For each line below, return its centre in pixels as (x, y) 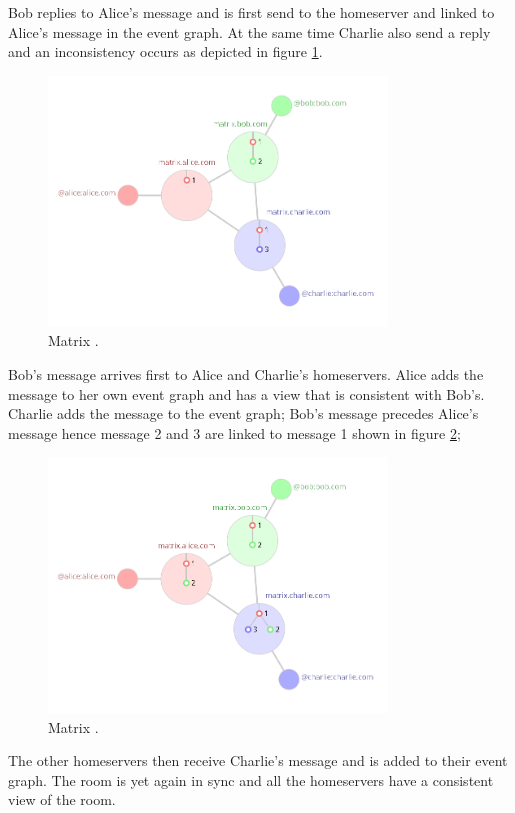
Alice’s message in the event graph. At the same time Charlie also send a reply (249, 31)
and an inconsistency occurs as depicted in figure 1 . (165, 51)
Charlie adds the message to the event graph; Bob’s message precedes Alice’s (243, 413)
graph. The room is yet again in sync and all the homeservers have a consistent (251, 779)
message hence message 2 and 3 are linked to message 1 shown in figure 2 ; (234, 432)
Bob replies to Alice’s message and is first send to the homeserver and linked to (251, 12)
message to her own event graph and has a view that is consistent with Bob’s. (246, 393)
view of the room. (62, 799)
